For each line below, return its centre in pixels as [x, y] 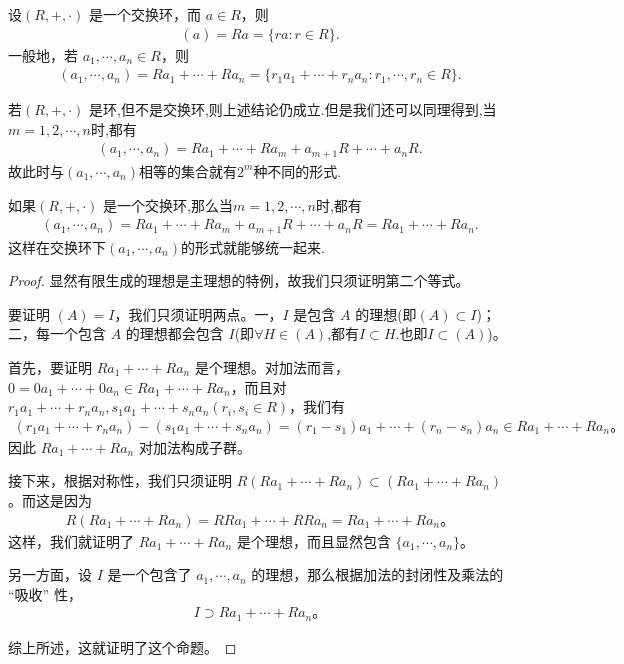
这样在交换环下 [57, 246]
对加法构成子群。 [194, 446]
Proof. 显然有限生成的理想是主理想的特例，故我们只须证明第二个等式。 [239, 280]
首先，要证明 [50, 366]
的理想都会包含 [174, 333]
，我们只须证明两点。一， [198, 313]
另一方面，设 [50, 574]
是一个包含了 [149, 574]
